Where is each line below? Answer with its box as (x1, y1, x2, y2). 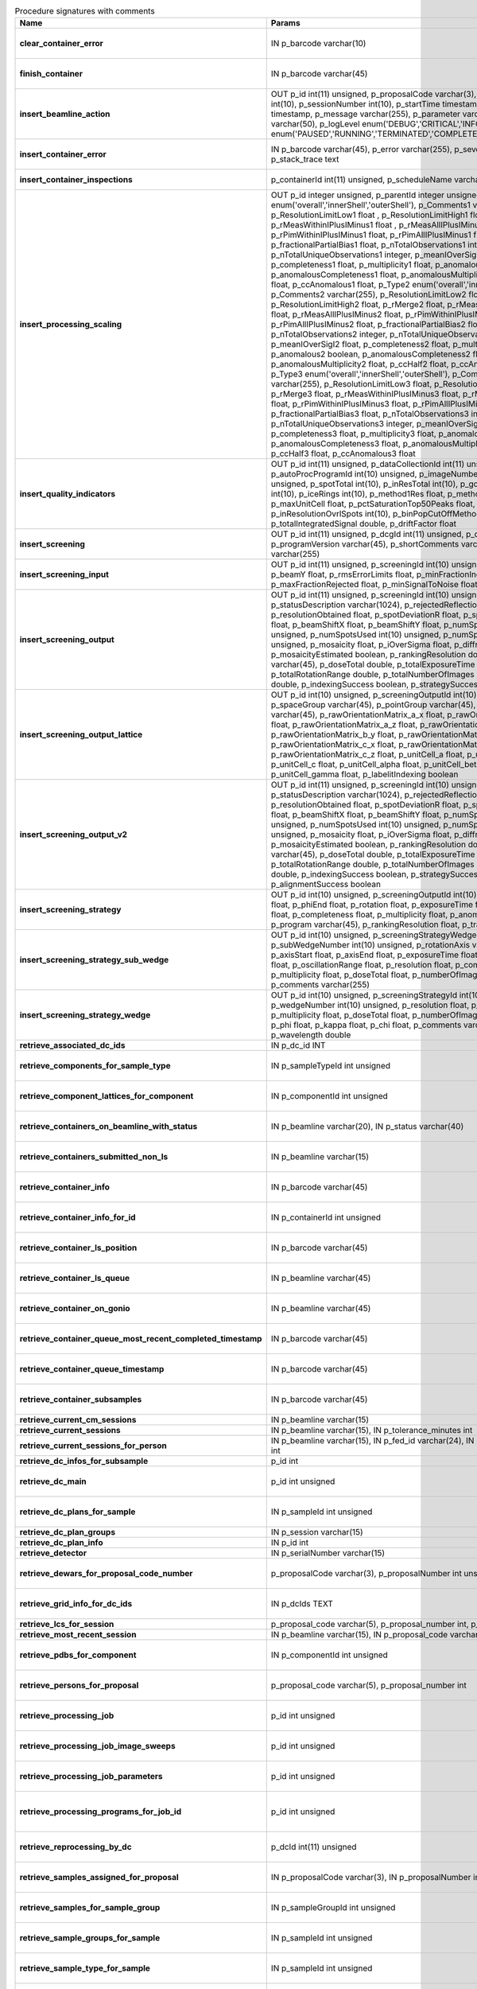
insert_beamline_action (19, 108, 111, 119)
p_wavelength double (270, 1030, 351, 1041)
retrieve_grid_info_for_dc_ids (19, 1598, 133, 1609)
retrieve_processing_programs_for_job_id (19, 1806, 182, 1817)
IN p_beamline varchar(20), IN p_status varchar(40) (270, 1121, 464, 1132)
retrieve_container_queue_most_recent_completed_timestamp (19, 1333, 262, 1345)
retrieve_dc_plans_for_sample (19, 1506, 136, 1517)
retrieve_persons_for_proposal (19, 1680, 139, 1691)
